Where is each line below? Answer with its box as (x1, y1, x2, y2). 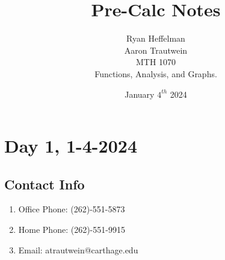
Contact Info (4, 174, 85, 193)
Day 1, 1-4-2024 (4, 133, 137, 158)
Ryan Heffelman (126, 32, 185, 45)
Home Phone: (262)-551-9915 (18, 223, 125, 236)
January (125, 87, 155, 100)
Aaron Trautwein (124, 43, 188, 56)
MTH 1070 (135, 55, 176, 68)
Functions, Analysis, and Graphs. (94, 67, 217, 80)
